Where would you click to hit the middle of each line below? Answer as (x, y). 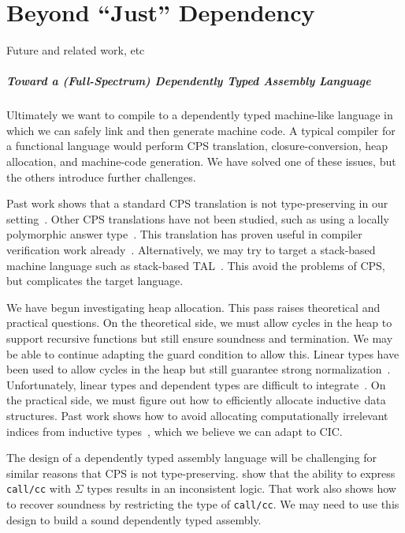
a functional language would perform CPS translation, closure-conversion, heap (197, 146)
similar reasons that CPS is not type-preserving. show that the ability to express (201, 473)
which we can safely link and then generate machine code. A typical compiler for (201, 130)
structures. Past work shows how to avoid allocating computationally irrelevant (197, 415)
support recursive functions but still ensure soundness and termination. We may (200, 338)
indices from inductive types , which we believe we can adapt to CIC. (175, 431)
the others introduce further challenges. (101, 176)
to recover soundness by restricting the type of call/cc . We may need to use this (203, 504)
